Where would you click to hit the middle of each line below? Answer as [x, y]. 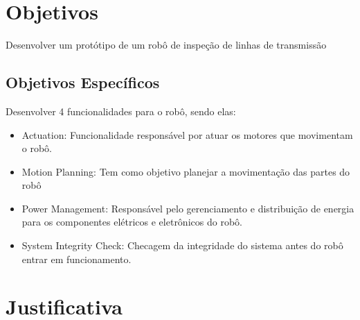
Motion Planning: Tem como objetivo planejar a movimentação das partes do [186, 171]
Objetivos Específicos [83, 82]
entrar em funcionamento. [76, 259]
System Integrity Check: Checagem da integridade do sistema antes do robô [182, 245]
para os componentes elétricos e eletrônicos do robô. [132, 222]
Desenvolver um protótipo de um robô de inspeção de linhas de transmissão [166, 45]
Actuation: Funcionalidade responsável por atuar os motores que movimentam [187, 134]
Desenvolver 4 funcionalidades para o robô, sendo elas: [121, 111]
